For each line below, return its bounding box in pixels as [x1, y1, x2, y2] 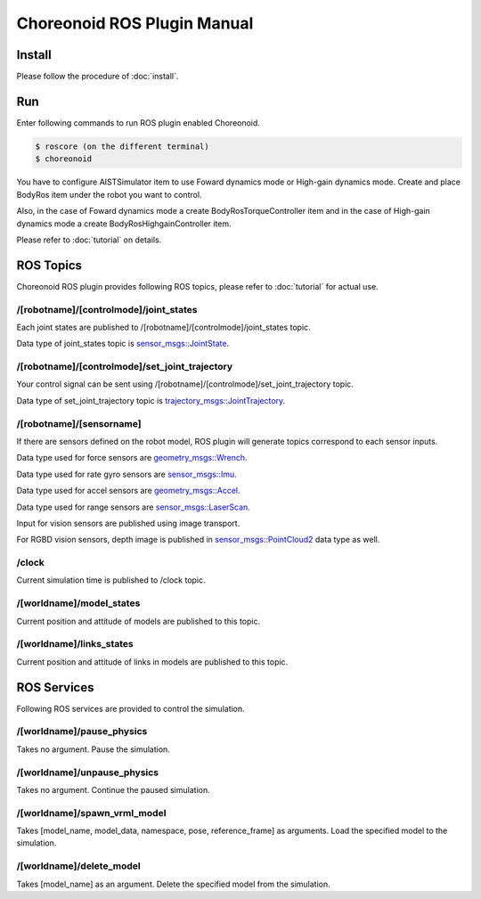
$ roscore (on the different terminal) [35, 141, 209, 151]
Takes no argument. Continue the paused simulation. [16, 784, 210, 795]
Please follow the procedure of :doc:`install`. [16, 71, 179, 82]
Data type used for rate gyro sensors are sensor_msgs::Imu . [16, 469, 238, 479]
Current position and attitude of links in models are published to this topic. [16, 656, 289, 667]
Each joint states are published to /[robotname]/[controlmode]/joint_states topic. [16, 322, 311, 332]
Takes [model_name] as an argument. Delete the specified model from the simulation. [16, 879, 331, 889]
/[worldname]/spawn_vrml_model [16, 806, 167, 819]
